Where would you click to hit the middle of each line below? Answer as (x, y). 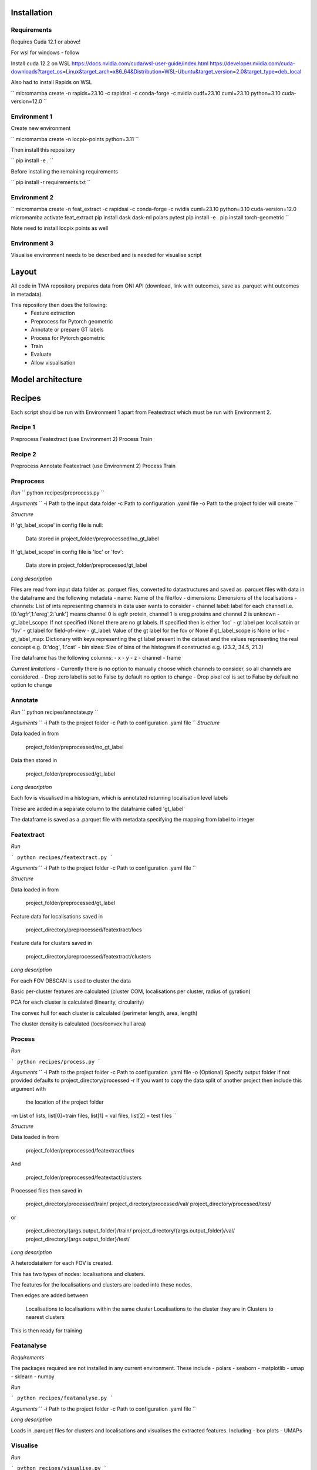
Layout (24, 272)
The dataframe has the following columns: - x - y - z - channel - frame (96, 658)
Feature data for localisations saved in (57, 916)
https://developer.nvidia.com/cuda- (252, 63)
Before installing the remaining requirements (65, 171)
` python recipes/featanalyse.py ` (62, 1398)
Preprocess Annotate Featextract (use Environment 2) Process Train (93, 466)
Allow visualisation (53, 362)
